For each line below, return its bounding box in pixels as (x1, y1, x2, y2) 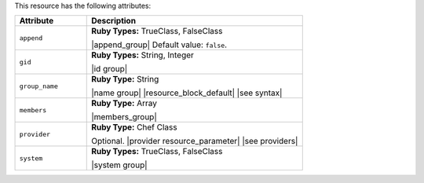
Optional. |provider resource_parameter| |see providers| (91, 136, 298, 147)
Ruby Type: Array (91, 98, 157, 109)
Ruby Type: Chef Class (91, 122, 177, 133)
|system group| (91, 159, 148, 170)
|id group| (91, 64, 128, 75)
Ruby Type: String (91, 74, 159, 85)
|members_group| (91, 112, 157, 123)
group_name (19, 82, 59, 90)
